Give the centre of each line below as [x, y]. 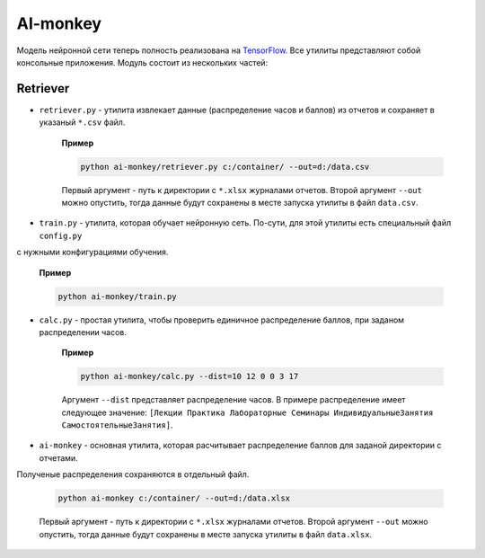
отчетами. [58, 457]
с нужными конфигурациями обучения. [93, 252]
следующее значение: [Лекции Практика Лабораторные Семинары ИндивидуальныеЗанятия [247, 412]
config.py [61, 235]
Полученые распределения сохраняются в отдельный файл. [133, 474]
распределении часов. [83, 332]
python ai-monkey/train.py [117, 296]
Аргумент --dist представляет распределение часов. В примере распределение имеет [234, 400]
